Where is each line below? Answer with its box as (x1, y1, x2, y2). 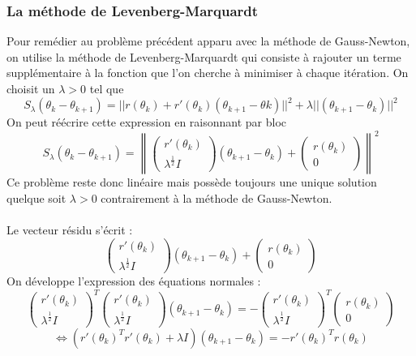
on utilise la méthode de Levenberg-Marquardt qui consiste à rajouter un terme (6, 48, 401, 65)
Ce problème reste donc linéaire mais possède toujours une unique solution (6, 174, 377, 191)
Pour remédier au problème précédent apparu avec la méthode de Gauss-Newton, (6, 32, 410, 49)
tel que (89, 80, 124, 97)
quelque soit (6, 189, 66, 206)
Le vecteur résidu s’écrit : (6, 221, 133, 238)
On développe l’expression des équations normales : (6, 272, 261, 290)
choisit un (6, 80, 55, 97)
